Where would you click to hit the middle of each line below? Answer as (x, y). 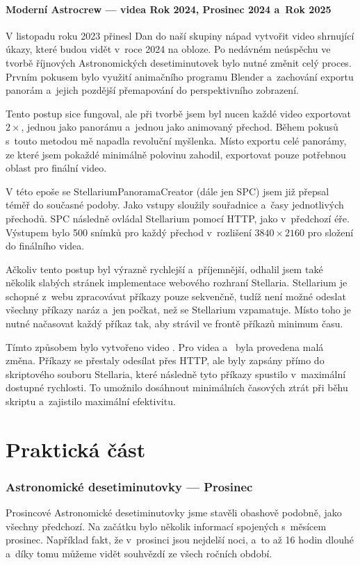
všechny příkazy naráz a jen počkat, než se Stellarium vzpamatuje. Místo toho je (178, 310)
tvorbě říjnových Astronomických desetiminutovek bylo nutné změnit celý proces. (179, 62)
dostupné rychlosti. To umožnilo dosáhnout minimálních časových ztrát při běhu (177, 387)
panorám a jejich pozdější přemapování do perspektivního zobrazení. (152, 90)
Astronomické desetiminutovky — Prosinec (129, 486)
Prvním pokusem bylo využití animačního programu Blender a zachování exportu (180, 76)
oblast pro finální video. (56, 168)
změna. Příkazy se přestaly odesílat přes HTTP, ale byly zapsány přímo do (165, 360)
